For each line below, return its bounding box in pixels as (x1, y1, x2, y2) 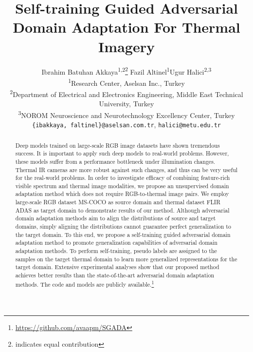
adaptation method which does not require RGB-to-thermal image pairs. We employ (15, 190, 229, 198)
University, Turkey (99, 98, 154, 109)
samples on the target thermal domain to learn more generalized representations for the (15, 254, 237, 263)
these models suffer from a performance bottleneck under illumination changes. (15, 157, 216, 165)
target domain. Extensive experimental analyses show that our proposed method (15, 263, 219, 271)
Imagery (98, 36, 155, 56)
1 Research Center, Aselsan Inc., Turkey (68, 76, 185, 88)
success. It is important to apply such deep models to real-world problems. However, (15, 149, 229, 157)
